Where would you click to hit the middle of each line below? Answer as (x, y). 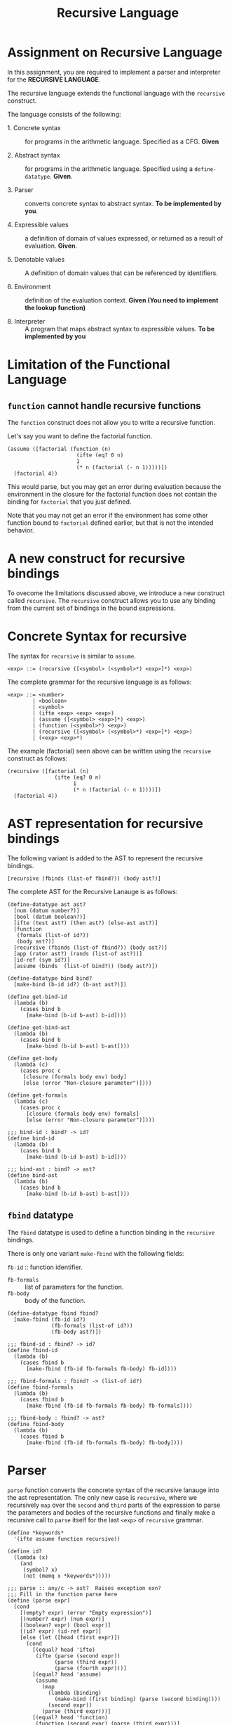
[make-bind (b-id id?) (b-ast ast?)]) (70, 984)
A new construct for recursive (96, 559)
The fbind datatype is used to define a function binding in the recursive (111, 1232)
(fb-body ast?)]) (76, 1332)
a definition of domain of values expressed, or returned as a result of (124, 238)
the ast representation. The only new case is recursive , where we (102, 1497)
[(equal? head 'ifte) (64, 1650)
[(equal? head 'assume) (67, 1674)
